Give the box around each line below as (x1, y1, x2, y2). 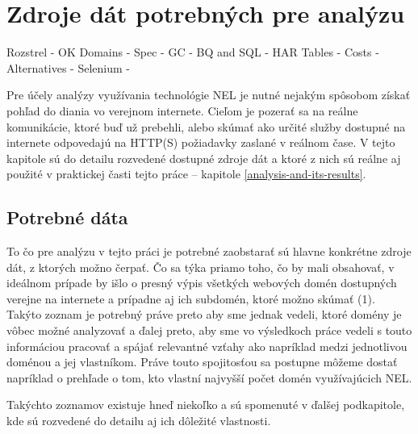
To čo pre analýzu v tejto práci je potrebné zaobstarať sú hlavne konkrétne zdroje (6, 243, 412, 260)
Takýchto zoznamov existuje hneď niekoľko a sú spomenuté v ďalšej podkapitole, (6, 396, 405, 413)
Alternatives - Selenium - (6, 59, 130, 76)
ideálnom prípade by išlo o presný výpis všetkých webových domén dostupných (6, 274, 397, 291)
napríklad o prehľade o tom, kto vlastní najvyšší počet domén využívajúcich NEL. (6, 369, 412, 386)
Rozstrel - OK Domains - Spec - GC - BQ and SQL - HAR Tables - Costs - (6, 44, 379, 61)
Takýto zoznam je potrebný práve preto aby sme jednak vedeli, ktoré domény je (6, 306, 402, 323)
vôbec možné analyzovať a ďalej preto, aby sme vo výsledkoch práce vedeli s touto (6, 322, 412, 339)
